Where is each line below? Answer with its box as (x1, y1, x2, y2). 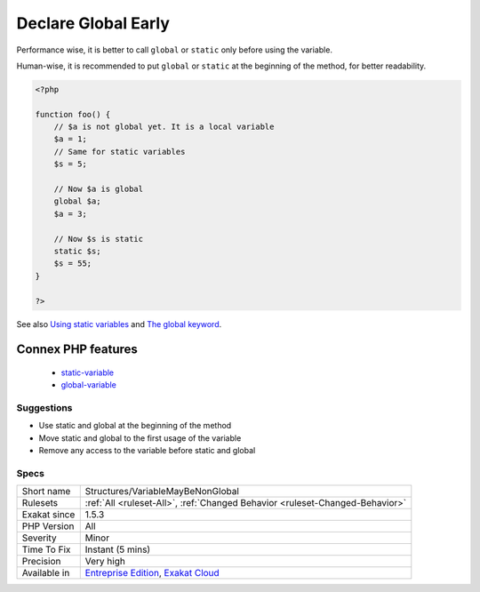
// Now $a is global (53, 184, 144, 195)
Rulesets (21, 497, 58, 509)
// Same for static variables (53, 147, 186, 156)
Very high (84, 556, 126, 568)
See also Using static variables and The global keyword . (16, 318, 222, 329)
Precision (21, 556, 61, 568)
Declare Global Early (16, 13, 171, 33)
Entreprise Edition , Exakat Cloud (84, 567, 220, 580)
